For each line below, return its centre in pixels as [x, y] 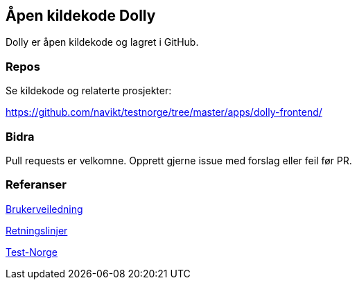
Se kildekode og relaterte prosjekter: [89, 91]
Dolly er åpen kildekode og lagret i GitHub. [102, 42]
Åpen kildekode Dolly [81, 16]
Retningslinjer [37, 230]
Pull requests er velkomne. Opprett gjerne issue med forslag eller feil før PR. [179, 160]
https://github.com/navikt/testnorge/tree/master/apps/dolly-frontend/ [164, 112]
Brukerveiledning [44, 209]
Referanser [36, 185]
